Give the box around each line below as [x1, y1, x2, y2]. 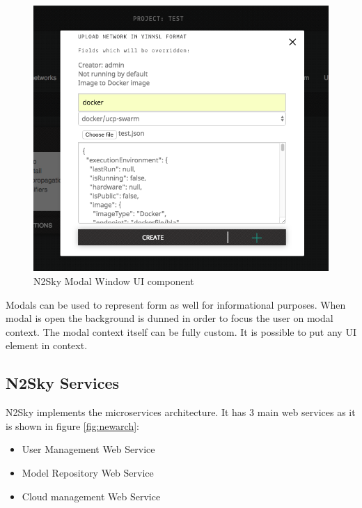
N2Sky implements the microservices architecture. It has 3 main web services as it [6, 405, 356, 420]
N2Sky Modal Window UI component [33, 273, 194, 288]
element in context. [6, 338, 88, 353]
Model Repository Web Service [22, 465, 154, 479]
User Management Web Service [22, 442, 155, 456]
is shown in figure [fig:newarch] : [6, 418, 139, 433]
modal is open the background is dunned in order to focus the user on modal [6, 311, 333, 325]
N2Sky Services [6, 372, 120, 394]
